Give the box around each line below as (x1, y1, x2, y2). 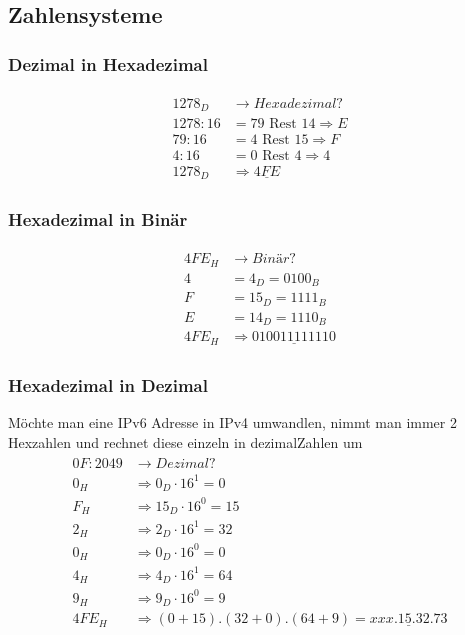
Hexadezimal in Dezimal (8, 372, 208, 397)
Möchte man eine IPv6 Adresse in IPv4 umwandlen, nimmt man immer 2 (8, 411, 457, 432)
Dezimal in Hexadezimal (8, 51, 208, 76)
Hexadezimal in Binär (8, 207, 188, 232)
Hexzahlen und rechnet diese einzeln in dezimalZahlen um (8, 431, 363, 452)
